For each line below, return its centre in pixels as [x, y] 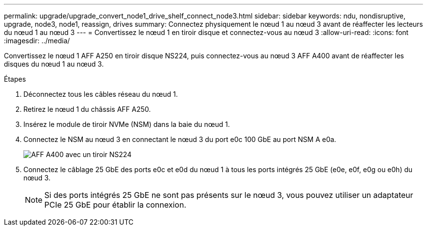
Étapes [15, 79]
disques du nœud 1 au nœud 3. [54, 64]
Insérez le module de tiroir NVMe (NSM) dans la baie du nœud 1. [127, 124]
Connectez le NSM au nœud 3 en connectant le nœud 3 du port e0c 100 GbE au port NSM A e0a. [180, 139]
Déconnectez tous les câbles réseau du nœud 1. [101, 94]
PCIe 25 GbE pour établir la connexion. [115, 205]
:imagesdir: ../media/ [37, 41]
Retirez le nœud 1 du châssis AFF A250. [87, 109]
